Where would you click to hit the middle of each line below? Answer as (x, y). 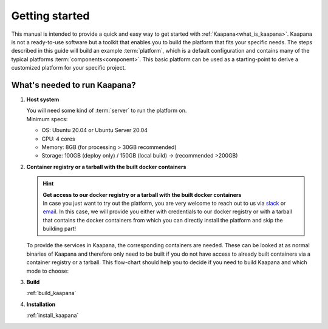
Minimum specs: (47, 119)
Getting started (50, 16)
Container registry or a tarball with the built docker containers (106, 167)
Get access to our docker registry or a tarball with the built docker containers (142, 194)
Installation (41, 304)
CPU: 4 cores (58, 139)
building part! (60, 229)
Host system (43, 99)
